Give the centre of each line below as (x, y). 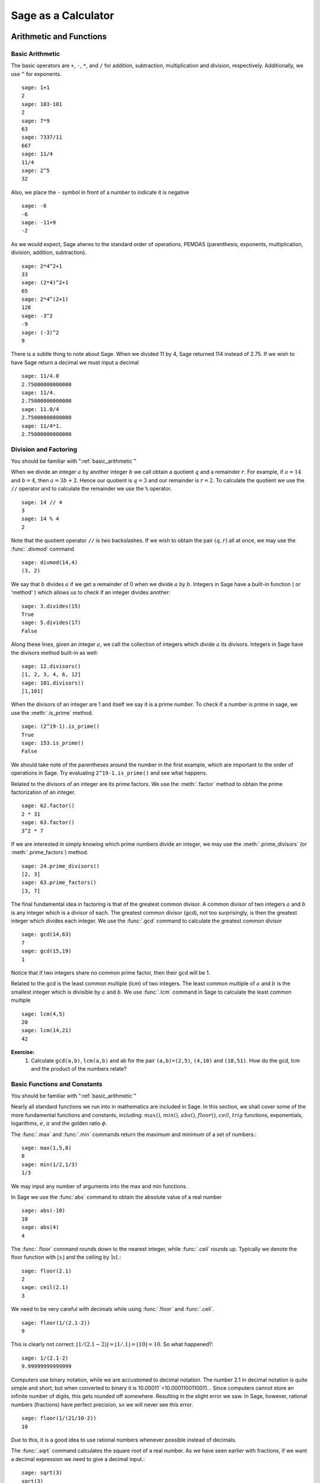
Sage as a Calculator (63, 15)
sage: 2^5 (36, 171)
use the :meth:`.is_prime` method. (52, 712)
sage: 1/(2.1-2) (45, 1358)
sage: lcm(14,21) (47, 1030)
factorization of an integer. (43, 792)
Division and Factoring (44, 449)
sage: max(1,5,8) (47, 1148)
